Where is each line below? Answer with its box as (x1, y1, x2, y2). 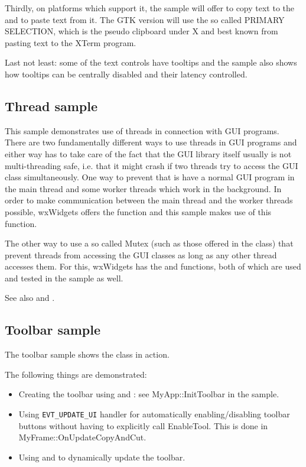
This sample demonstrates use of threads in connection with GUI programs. (5, 124, 279, 137)
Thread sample (5, 96, 98, 115)
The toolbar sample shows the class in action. (5, 348, 170, 361)
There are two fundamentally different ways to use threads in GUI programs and (5, 136, 297, 148)
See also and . (5, 291, 55, 304)
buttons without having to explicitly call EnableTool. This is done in (18, 419, 268, 432)
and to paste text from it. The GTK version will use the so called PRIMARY (5, 13, 285, 25)
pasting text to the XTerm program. (5, 36, 136, 48)
